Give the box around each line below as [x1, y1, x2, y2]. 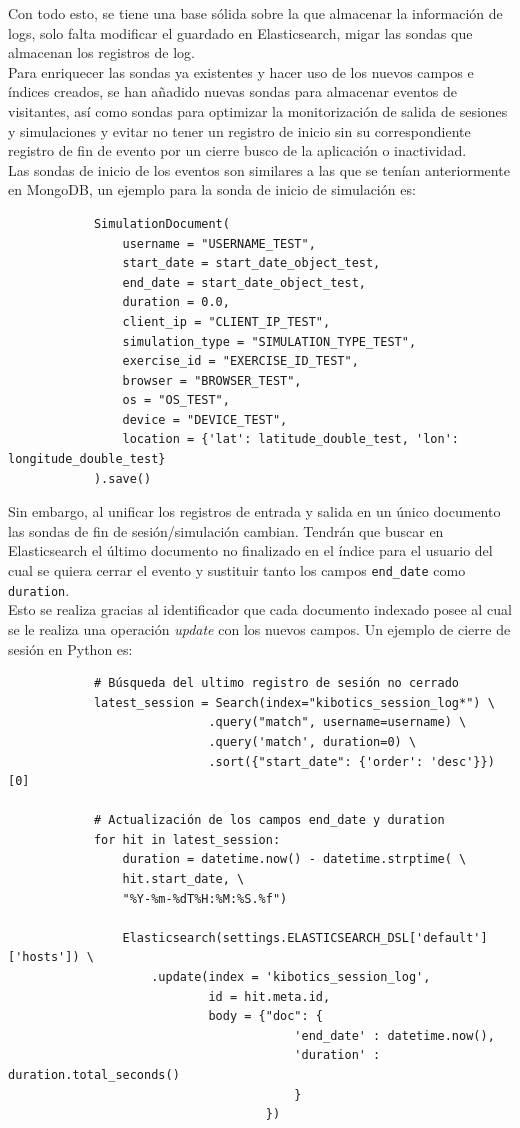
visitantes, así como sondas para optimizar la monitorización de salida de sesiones [8, 100, 508, 121]
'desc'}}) [430, 754, 495, 769]
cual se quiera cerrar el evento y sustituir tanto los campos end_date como [8, 560, 466, 581]
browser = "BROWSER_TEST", [122, 373, 302, 388]
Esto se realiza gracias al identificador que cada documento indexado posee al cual [8, 599, 512, 620]
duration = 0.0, [122, 295, 230, 310]
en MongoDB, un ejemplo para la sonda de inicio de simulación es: [8, 179, 416, 200]
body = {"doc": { [208, 1009, 323, 1024]
